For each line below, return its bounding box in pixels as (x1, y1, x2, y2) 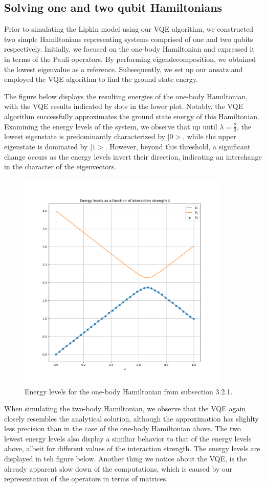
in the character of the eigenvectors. (4, 161, 117, 172)
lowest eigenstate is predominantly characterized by (4, 131, 165, 142)
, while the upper (183, 131, 236, 142)
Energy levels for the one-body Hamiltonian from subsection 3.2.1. (25, 386, 233, 396)
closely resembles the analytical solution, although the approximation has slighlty (4, 413, 259, 424)
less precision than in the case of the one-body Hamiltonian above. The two (4, 423, 241, 434)
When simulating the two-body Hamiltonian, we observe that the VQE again (4, 403, 246, 414)
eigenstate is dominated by (4, 141, 88, 151)
